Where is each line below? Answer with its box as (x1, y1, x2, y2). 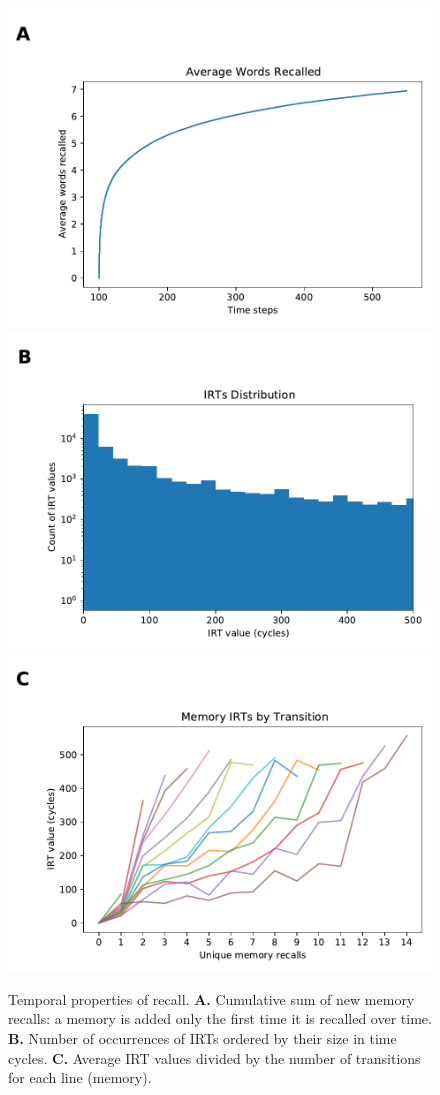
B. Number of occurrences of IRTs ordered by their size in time (8, 1027, 397, 1048)
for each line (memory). (8, 1067, 152, 1088)
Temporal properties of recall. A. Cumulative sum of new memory (8, 988, 415, 1009)
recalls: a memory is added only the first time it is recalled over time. (8, 1008, 432, 1029)
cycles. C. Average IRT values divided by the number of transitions (8, 1047, 421, 1068)
